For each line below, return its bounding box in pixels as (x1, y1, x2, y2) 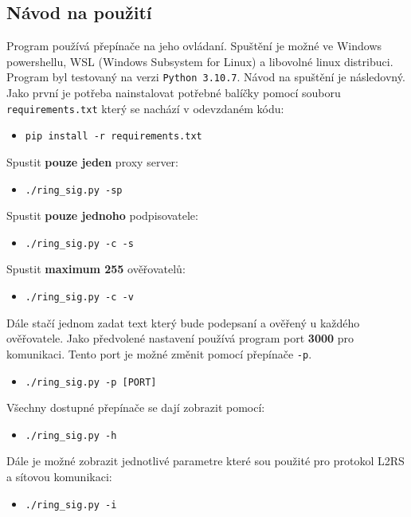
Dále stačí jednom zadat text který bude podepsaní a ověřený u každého (6, 314, 360, 331)
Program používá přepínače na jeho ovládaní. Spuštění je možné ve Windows (6, 37, 382, 54)
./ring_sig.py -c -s (25, 237, 134, 249)
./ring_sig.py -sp (25, 184, 123, 196)
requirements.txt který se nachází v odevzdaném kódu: (6, 100, 284, 116)
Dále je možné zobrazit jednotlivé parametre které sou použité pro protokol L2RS (6, 452, 405, 469)
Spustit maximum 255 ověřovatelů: (6, 260, 186, 277)
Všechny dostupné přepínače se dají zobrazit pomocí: (6, 399, 265, 416)
